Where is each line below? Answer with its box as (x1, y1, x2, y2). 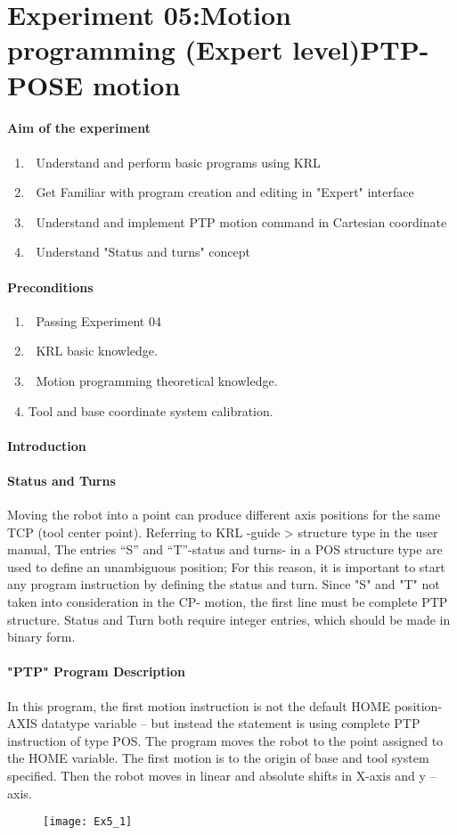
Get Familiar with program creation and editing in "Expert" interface (36, 183, 414, 201)
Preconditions (7, 277, 94, 296)
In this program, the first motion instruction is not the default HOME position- (7, 696, 443, 715)
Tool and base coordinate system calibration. (28, 401, 273, 420)
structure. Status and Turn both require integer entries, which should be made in (7, 610, 451, 628)
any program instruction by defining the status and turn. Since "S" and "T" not (7, 575, 440, 594)
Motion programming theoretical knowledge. (36, 371, 278, 389)
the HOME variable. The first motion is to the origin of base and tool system (7, 749, 429, 767)
